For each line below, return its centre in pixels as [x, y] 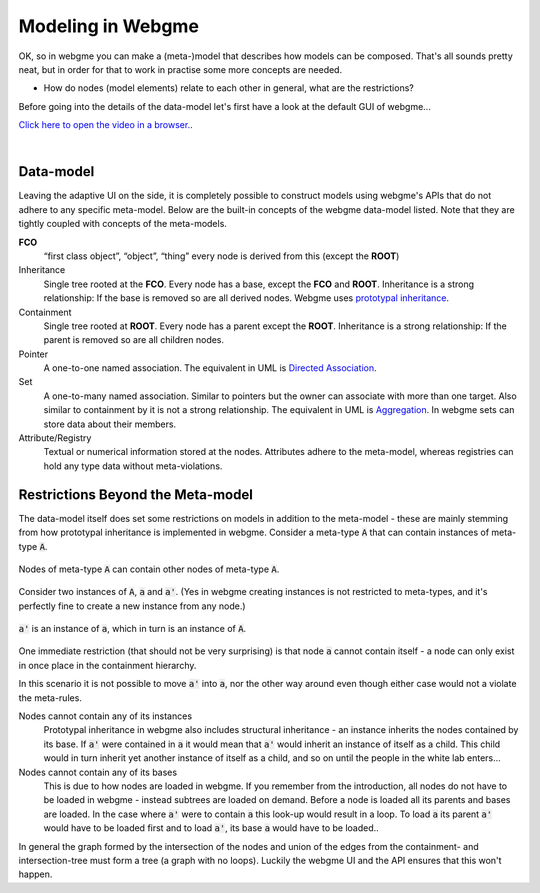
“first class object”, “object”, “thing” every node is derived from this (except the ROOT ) [221, 256]
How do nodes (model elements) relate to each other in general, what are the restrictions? [228, 88]
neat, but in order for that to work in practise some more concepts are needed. [180, 69]
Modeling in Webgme [109, 26]
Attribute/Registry [55, 438]
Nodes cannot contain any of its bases [98, 772]
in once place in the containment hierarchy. [107, 665]
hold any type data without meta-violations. [133, 466]
